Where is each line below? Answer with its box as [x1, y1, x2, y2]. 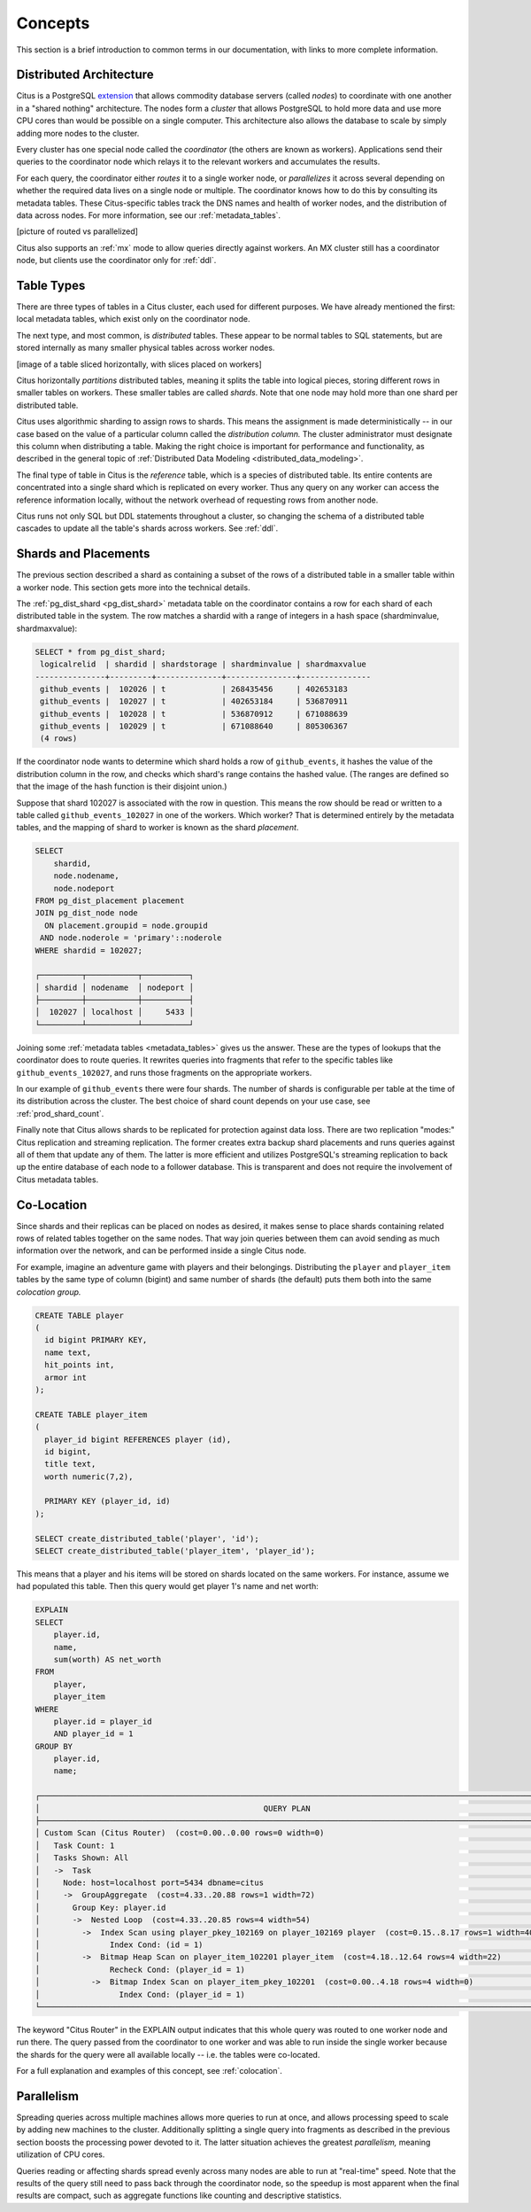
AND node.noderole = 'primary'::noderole [40, 933, 222, 943]
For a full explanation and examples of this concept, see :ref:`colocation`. [16, 2066, 283, 2076]
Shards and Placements [16, 546, 150, 562]
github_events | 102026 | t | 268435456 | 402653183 [40, 683, 349, 694]
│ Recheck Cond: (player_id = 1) [35, 1964, 245, 1974]
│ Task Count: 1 [35, 1840, 115, 1850]
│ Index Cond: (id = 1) [35, 1939, 204, 1950]
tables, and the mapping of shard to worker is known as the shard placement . [16, 822, 299, 833]
